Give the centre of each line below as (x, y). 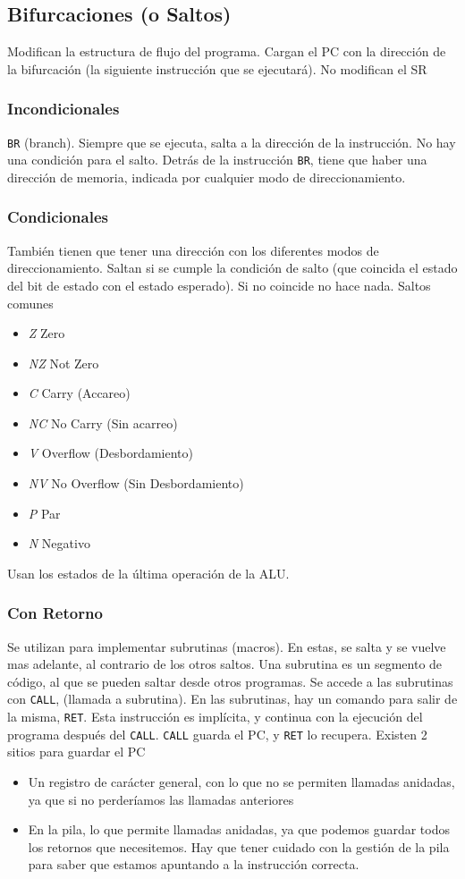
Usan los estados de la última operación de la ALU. (148, 573)
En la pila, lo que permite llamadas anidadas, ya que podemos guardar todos (239, 829)
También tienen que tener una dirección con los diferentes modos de (193, 250)
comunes (30, 303)
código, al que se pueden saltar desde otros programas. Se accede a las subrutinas (230, 681)
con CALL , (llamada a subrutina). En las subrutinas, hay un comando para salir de (232, 699)
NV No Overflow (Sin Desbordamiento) (136, 483)
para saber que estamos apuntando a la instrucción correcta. (194, 864)
